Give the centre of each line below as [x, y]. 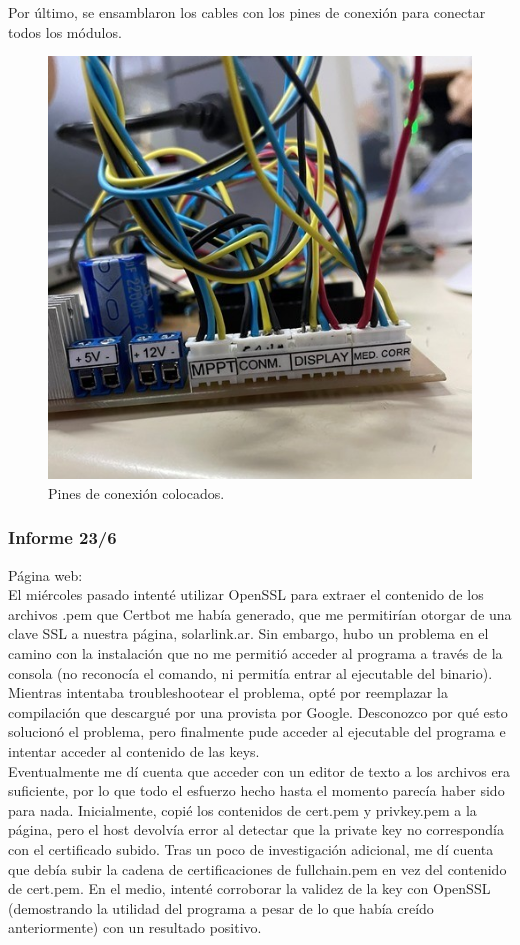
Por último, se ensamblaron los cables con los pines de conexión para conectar [247, 12]
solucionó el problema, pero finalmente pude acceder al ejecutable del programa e [257, 731]
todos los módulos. [65, 31]
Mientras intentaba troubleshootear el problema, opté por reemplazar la [228, 692]
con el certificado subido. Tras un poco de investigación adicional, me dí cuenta [251, 849]
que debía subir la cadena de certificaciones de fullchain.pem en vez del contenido [257, 868]
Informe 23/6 [62, 537]
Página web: [45, 574]
